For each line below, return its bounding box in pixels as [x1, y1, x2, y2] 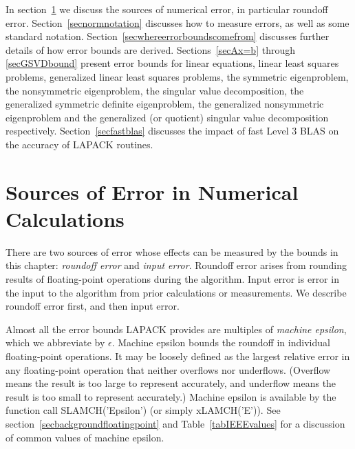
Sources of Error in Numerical [6, 177, 299, 206]
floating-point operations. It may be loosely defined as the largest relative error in [6, 349, 350, 363]
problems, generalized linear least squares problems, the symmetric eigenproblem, [6, 69, 349, 83]
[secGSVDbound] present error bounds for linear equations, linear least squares [6, 56, 339, 70]
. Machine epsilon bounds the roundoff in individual [111, 335, 330, 350]
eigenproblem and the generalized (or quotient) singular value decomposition [6, 110, 329, 124]
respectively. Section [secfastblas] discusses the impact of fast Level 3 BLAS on [6, 123, 339, 138]
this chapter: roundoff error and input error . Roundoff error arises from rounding [6, 258, 347, 272]
